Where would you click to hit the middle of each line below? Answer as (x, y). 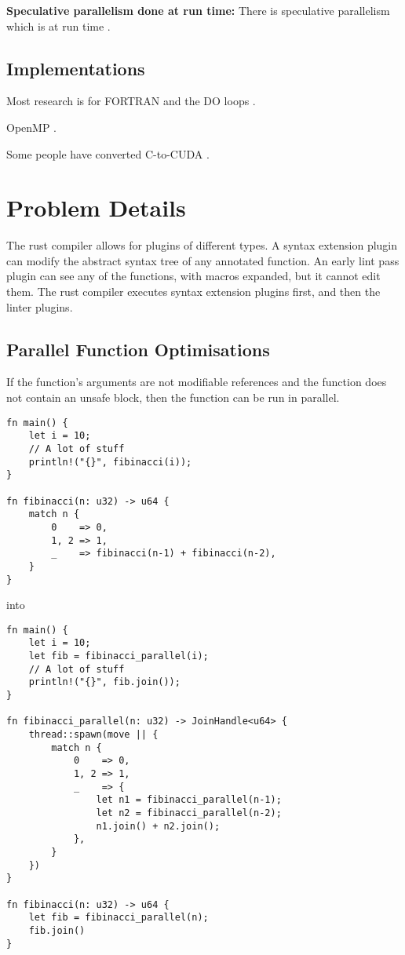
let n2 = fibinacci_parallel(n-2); (189, 813)
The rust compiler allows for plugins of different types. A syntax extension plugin (202, 245)
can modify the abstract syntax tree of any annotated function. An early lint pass (203, 260)
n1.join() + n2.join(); (158, 826)
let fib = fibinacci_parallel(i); (119, 656)
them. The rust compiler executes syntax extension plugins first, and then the (193, 292)
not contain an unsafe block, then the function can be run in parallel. (173, 397)
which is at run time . (58, 26)
